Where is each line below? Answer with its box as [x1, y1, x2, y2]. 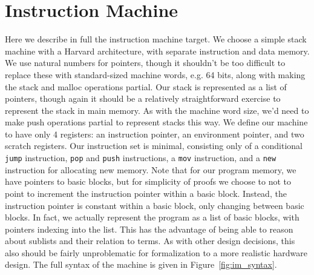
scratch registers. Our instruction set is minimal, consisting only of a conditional [5, 139, 303, 152]
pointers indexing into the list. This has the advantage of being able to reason [5, 222, 293, 235]
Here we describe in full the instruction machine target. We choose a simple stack [5, 33, 307, 45]
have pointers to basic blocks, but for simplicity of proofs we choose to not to [5, 175, 292, 188]
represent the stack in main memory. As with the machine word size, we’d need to [5, 104, 309, 116]
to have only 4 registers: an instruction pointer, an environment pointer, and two [5, 127, 304, 140]
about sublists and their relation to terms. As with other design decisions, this [5, 234, 295, 247]
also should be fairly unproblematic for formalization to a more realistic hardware [5, 246, 307, 259]
